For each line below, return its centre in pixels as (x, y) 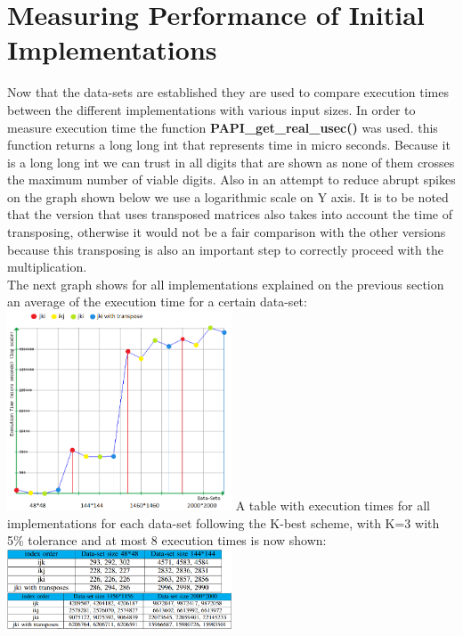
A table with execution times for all (333, 506)
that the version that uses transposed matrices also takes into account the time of (230, 214)
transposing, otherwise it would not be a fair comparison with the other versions (227, 232)
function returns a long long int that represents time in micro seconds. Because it (229, 145)
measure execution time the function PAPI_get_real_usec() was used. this (223, 127)
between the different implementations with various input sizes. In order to (211, 109)
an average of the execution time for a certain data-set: (157, 302)
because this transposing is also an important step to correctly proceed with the (225, 249)
